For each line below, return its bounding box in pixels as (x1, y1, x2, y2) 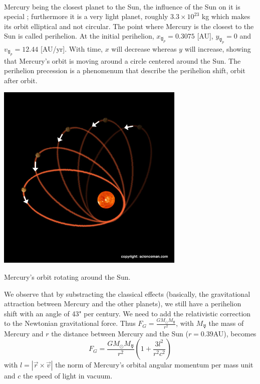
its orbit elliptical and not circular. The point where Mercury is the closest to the (4, 21, 254, 31)
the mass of (208, 318, 244, 328)
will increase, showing (184, 44, 251, 54)
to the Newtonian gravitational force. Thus (4, 318, 136, 328)
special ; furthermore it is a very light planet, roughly (4, 11, 168, 22)
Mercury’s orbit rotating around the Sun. (4, 272, 131, 282)
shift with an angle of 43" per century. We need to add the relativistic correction (4, 308, 251, 318)
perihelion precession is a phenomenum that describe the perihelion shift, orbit (4, 65, 245, 76)
